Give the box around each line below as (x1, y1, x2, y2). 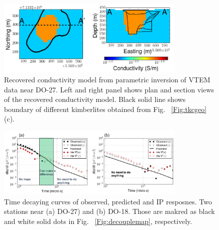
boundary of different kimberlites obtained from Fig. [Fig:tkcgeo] (4, 103, 207, 114)
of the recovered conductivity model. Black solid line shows (4, 94, 186, 104)
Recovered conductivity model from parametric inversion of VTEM (4, 74, 210, 85)
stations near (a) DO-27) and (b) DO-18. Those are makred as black (4, 206, 215, 216)
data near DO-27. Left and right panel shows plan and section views (4, 84, 214, 94)
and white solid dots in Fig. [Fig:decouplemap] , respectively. (4, 216, 192, 226)
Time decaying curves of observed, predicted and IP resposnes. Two (4, 196, 212, 206)
